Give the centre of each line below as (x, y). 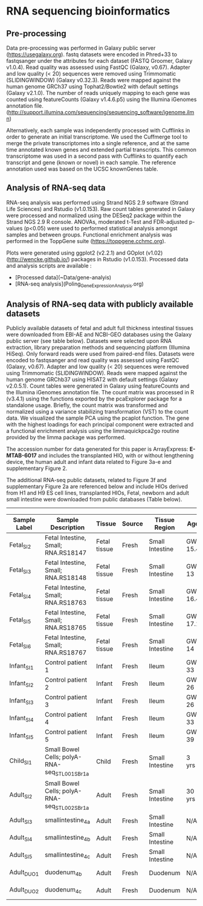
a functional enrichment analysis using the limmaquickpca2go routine (93, 431)
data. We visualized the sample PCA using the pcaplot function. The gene (98, 418)
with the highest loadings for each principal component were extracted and (100, 425)
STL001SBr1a (72, 774)
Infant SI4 (21, 719)
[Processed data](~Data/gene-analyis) (63, 277)
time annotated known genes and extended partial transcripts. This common (101, 150)
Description (68, 527)
